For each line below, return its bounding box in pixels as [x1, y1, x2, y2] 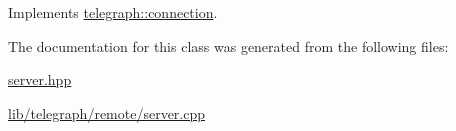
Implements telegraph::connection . [8, 2, 218, 22]
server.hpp [8, 69, 72, 90]
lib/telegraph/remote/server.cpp [8, 102, 206, 123]
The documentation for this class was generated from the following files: [8, 35, 449, 56]
